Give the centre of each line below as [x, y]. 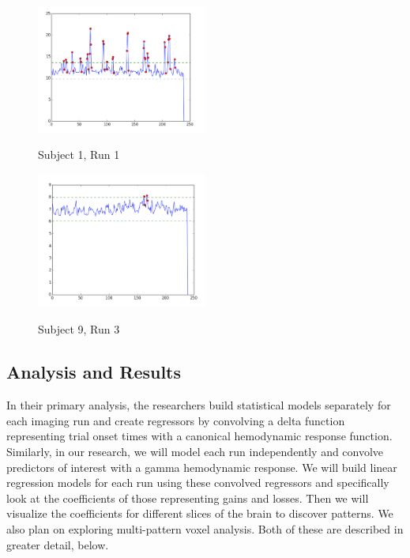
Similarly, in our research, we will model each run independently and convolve [195, 452]
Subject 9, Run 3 [79, 329]
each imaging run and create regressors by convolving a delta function [176, 420]
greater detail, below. [58, 544]
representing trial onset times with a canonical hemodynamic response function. [199, 436]
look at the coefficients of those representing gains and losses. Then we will [188, 498]
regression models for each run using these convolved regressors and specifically [198, 483]
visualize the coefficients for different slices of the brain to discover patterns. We [200, 513]
